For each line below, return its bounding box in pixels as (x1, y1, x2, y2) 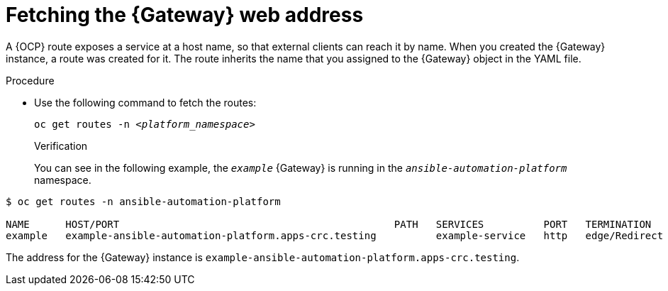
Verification (34, 139, 88, 152)
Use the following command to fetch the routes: (34, 96, 257, 109)
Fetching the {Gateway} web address (6, 3, 364, 27)
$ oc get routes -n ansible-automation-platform (6, 195, 281, 207)
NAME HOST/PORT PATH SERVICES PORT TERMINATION (6, 218, 652, 230)
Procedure (6, 74, 55, 87)
